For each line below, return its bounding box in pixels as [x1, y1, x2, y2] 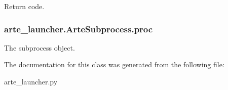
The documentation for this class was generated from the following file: [4, 59, 224, 70]
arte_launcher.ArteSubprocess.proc [4, 22, 153, 35]
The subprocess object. [4, 42, 75, 53]
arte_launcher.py [4, 76, 58, 86]
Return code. [4, 1, 45, 11]
